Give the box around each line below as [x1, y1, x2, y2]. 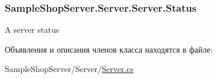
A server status [5, 23, 59, 36]
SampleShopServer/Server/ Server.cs [5, 63, 133, 75]
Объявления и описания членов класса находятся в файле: [5, 43, 213, 55]
